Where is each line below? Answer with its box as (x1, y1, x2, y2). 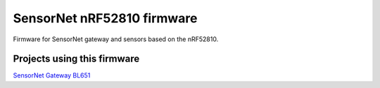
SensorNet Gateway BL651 (13, 71, 91, 80)
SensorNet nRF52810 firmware (13, 10, 198, 26)
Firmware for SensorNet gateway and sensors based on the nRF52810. (13, 35, 219, 43)
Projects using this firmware (13, 53, 140, 65)
